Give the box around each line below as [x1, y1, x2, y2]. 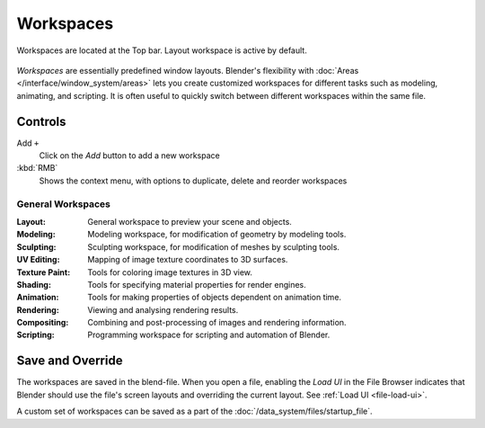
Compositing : [16, 317, 69, 328]
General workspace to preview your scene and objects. [87, 216, 292, 227]
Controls [16, 113, 66, 129]
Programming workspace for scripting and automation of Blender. [87, 329, 331, 341]
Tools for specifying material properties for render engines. [87, 279, 307, 290]
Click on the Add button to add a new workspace [39, 150, 220, 161]
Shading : [16, 279, 51, 290]
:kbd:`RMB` [16, 163, 58, 174]
